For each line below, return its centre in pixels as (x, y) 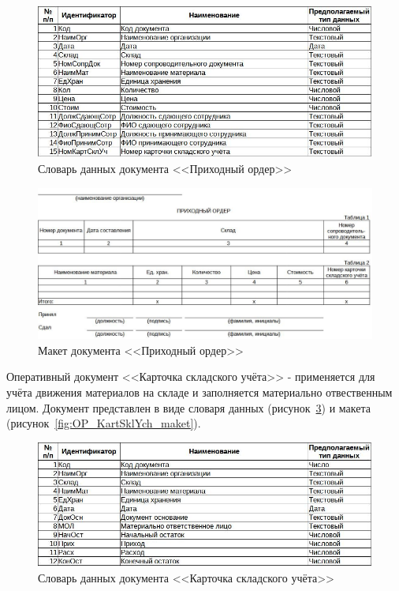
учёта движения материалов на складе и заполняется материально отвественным (199, 391)
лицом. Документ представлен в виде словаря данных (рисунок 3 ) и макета (188, 407)
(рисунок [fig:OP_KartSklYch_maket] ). (104, 423)
